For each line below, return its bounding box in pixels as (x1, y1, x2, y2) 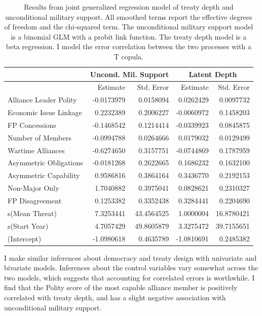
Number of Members (8, 132, 71, 143)
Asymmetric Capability (8, 170, 80, 181)
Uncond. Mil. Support (90, 68, 169, 79)
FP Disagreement (8, 195, 62, 205)
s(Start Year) (8, 220, 49, 231)
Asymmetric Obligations (8, 157, 83, 168)
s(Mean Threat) (8, 207, 57, 218)
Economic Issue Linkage (8, 107, 82, 118)
